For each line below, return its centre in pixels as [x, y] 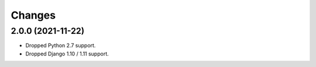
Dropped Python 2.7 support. [61, 45]
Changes [33, 15]
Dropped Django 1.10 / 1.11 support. [67, 54]
